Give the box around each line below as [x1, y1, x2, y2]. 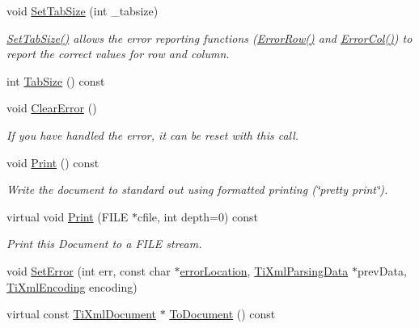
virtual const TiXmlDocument [6, 305, 157, 322]
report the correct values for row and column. [6, 45, 230, 62]
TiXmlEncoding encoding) [6, 278, 138, 295]
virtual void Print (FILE [6, 208, 129, 225]
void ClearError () [6, 99, 97, 116]
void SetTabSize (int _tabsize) [6, 2, 159, 19]
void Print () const [6, 153, 99, 170]
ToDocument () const [169, 305, 276, 322]
